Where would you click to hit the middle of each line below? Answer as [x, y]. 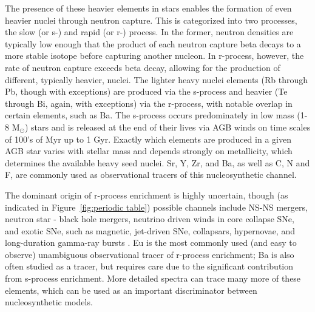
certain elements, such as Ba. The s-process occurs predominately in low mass [150, 115]
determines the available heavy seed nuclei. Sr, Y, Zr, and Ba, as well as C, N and [157, 162]
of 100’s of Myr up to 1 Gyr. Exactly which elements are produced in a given [148, 139]
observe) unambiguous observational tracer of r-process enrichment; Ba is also [150, 254]
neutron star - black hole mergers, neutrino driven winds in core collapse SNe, [150, 219]
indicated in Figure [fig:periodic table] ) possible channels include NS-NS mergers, [156, 207]
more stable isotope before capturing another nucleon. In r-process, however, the [154, 56]
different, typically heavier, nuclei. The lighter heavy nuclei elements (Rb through [156, 79]
